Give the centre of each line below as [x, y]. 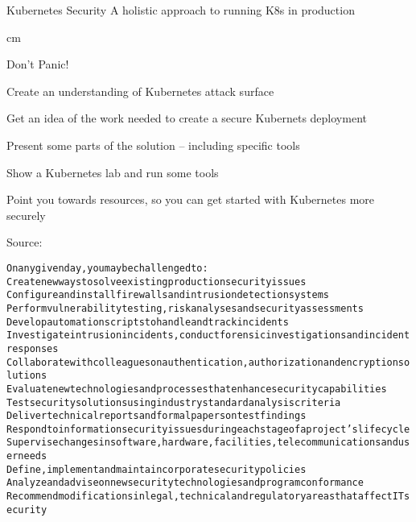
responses [33, 348]
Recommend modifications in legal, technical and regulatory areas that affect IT [206, 497]
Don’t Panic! [38, 64]
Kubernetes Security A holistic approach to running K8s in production [181, 10]
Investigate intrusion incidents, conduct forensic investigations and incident [208, 336]
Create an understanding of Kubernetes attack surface [140, 91]
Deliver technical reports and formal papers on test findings [157, 416]
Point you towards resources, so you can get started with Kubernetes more [191, 199]
